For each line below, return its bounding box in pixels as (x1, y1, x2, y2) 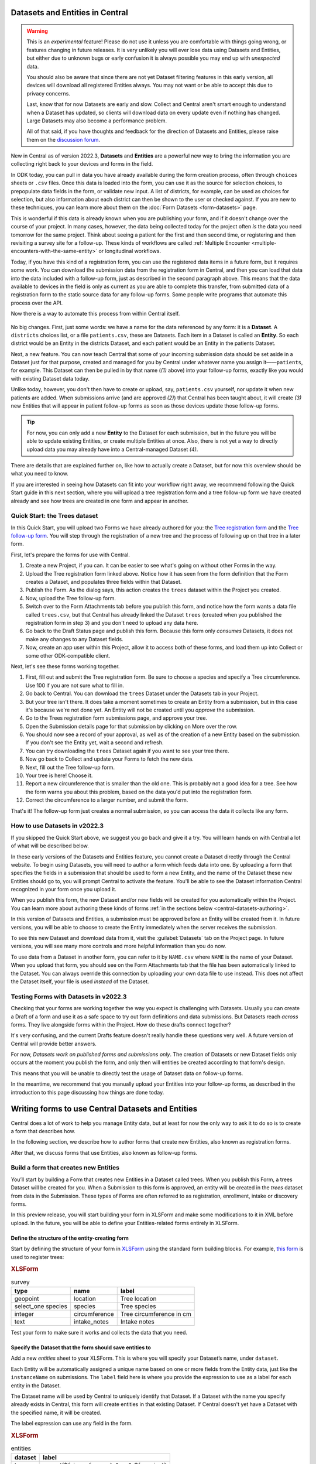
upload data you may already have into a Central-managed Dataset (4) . (26, 446, 198, 453)
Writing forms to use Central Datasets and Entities (11, 1104, 198, 1114)
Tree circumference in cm (120, 1310, 191, 1318)
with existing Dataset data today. (11, 375, 90, 382)
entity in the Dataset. (11, 1382, 61, 1389)
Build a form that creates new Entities (11, 1164, 120, 1172)
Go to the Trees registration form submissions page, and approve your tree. (25, 714, 208, 721)
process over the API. (11, 299, 63, 306)
